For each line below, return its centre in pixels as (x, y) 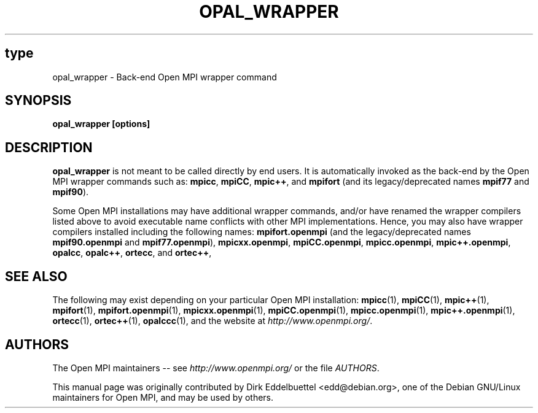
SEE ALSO (36, 276)
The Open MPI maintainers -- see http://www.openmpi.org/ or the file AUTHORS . (216, 368)
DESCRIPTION (49, 147)
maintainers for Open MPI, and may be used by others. (163, 397)
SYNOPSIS (38, 101)
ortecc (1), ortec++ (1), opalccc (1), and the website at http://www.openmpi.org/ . (212, 321)
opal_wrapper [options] (101, 124)
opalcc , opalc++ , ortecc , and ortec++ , (132, 253)
